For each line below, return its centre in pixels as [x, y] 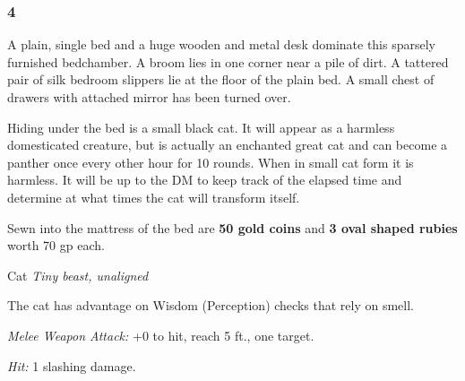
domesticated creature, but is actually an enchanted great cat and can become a [228, 145]
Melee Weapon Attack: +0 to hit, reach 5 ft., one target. [161, 335]
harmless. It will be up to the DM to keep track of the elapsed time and [205, 180]
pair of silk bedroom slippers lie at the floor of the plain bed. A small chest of [221, 79]
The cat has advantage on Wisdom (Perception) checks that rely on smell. [211, 305]
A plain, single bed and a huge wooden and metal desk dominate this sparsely [221, 44]
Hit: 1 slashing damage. [72, 365]
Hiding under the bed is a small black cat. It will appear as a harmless [201, 127]
